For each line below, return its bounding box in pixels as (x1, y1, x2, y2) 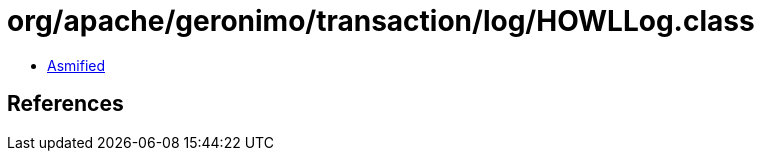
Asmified (47, 56, 106, 74)
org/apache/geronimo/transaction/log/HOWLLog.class (7, 4, 755, 38)
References (7, 91, 124, 117)
